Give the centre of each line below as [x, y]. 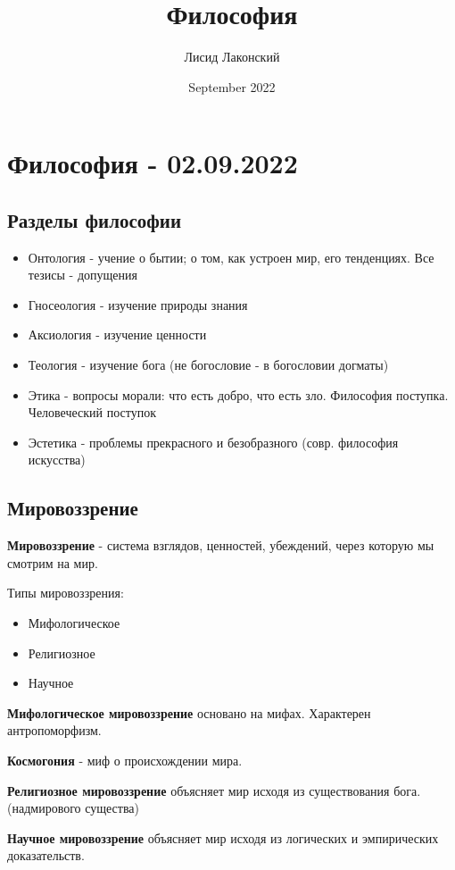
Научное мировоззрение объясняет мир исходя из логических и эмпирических [223, 837]
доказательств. [46, 855]
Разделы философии [95, 219]
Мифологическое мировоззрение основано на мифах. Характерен [189, 712]
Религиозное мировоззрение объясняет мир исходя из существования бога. [214, 790]
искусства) [57, 460]
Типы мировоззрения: [66, 593]
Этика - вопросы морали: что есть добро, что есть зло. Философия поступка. [238, 394]
